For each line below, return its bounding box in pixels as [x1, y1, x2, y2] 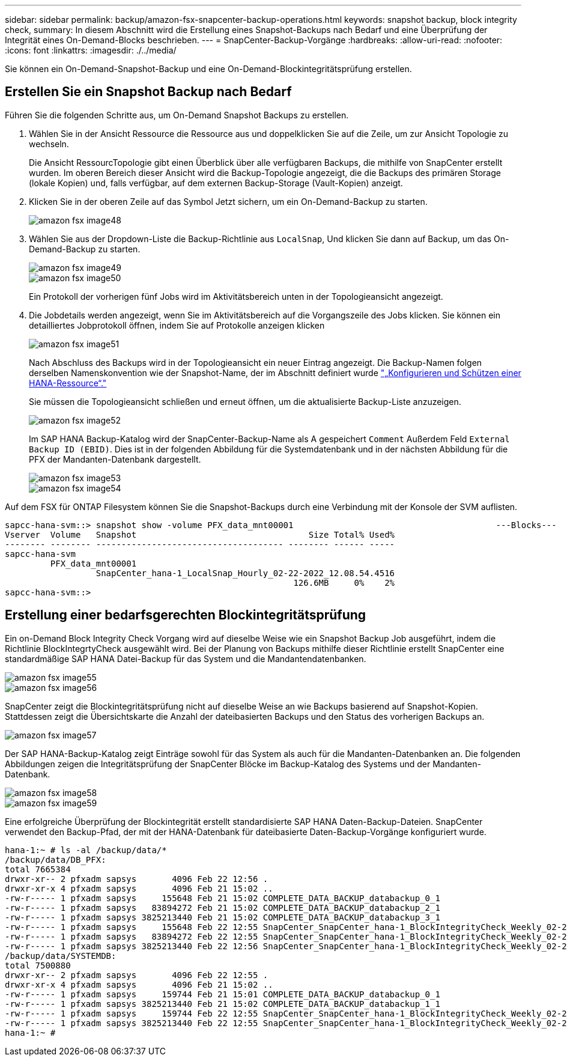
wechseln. [29, 138, 69, 149]
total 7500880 [5, 960, 71, 970]
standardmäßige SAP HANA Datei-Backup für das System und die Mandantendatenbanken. [5, 653, 366, 664]
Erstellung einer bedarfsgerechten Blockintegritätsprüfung [5, 607, 366, 623]
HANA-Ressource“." [29, 377, 107, 388]
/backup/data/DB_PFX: [5, 854, 106, 865]
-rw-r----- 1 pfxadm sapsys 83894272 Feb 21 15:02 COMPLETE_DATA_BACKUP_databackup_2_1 [5, 902, 440, 913]
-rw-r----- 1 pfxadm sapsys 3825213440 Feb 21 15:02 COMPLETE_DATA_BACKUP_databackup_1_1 [5, 999, 440, 1009]
